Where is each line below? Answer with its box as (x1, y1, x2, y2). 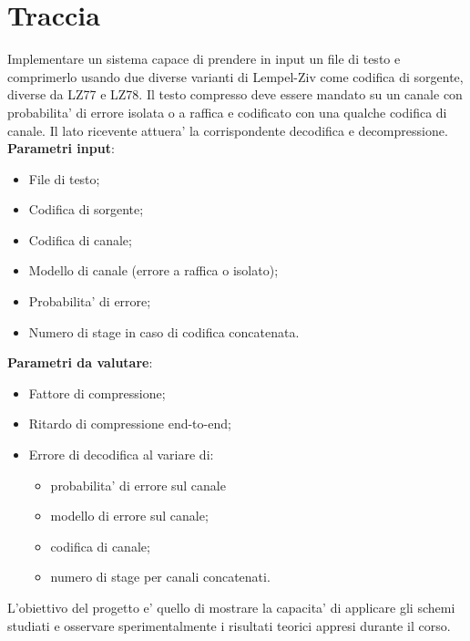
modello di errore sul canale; (50, 506, 209, 525)
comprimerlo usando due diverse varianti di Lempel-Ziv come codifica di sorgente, (7, 67, 464, 86)
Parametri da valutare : (7, 353, 153, 372)
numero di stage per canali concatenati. (50, 567, 271, 586)
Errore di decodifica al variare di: (28, 445, 214, 464)
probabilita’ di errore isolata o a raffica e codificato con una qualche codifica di (7, 102, 447, 121)
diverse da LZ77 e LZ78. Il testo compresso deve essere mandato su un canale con (7, 85, 463, 104)
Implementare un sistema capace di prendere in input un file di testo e (7, 49, 401, 68)
